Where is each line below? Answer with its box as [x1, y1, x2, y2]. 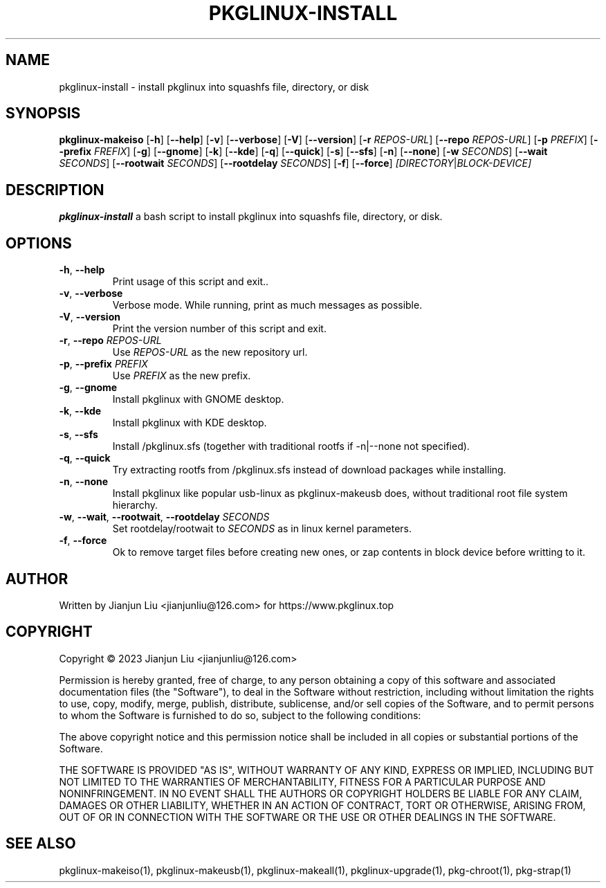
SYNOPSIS [6, 105, 81, 123]
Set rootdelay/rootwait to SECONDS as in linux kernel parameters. [112, 523, 412, 535]
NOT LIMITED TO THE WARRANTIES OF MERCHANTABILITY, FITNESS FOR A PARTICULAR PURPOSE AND [59, 775, 546, 788]
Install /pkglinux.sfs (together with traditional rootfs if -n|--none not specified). [112, 440, 470, 453]
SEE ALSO [6, 835, 76, 853]
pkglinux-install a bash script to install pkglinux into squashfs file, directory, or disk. [59, 210, 443, 223]
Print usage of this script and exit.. [112, 275, 269, 288]
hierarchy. [112, 499, 158, 511]
